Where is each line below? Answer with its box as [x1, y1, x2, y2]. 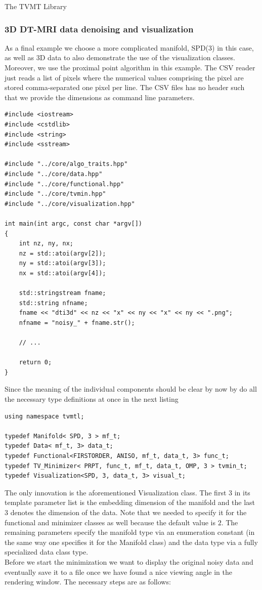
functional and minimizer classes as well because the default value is [5, 517, 215, 527]
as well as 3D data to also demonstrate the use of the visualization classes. [5, 52, 235, 63]
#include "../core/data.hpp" [5, 170, 103, 178]
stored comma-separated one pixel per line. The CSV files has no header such [5, 82, 245, 93]
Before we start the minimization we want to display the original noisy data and [5, 556, 253, 567]
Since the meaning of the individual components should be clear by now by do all [5, 384, 257, 394]
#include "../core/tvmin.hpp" [5, 190, 106, 198]
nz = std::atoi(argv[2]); [19, 249, 106, 257]
